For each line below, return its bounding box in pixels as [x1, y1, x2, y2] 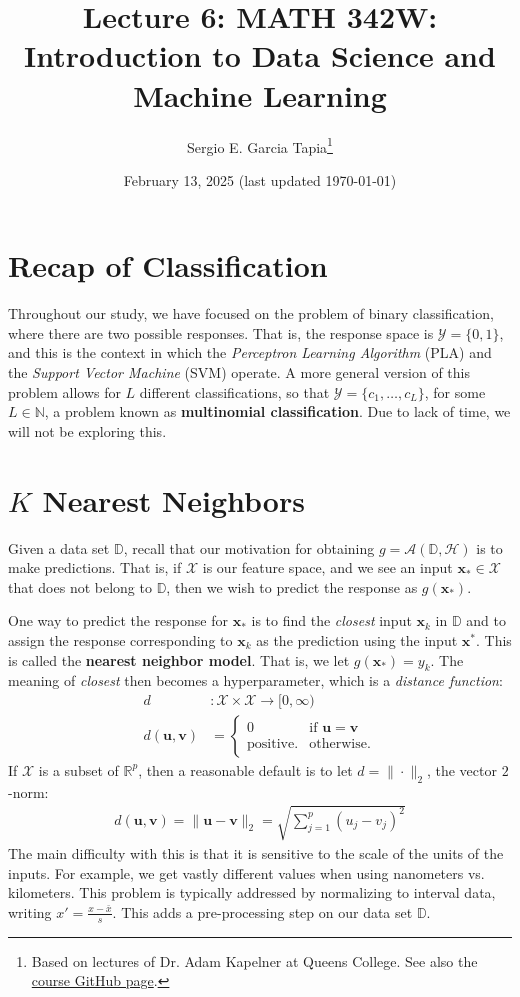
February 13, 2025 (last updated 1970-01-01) [123, 169, 397, 190]
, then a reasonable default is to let [138, 759, 353, 780]
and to [466, 610, 506, 631]
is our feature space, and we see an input [202, 557, 453, 578]
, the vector [426, 759, 497, 780]
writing [8, 901, 52, 922]
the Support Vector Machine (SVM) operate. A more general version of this [8, 362, 470, 383]
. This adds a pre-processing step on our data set [112, 901, 413, 922]
